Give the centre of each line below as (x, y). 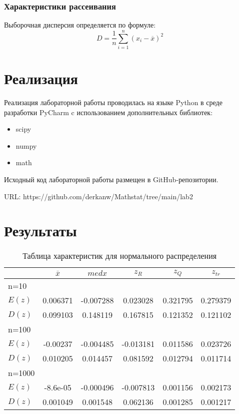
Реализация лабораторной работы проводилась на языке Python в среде (113, 102)
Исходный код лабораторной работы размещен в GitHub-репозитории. (111, 179)
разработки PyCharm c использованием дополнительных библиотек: (108, 112)
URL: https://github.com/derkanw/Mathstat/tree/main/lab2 (98, 196)
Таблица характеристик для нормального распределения (120, 256)
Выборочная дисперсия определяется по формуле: (80, 25)
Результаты (40, 231)
